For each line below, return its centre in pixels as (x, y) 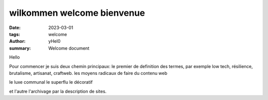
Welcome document (69, 48)
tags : (15, 34)
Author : (17, 41)
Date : (15, 28)
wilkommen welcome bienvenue (77, 13)
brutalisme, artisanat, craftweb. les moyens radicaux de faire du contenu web (88, 73)
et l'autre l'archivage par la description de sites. (58, 91)
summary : (20, 48)
